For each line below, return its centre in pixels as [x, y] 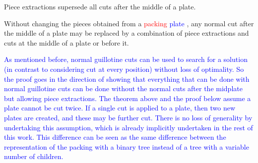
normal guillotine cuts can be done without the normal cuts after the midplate [123, 88]
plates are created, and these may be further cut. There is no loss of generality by [128, 117]
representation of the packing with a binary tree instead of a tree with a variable [127, 146]
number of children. [34, 156]
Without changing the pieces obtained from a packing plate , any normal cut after [129, 23]
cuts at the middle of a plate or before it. [66, 42]
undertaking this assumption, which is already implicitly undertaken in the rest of [129, 127]
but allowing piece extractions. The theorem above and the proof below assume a [128, 98]
